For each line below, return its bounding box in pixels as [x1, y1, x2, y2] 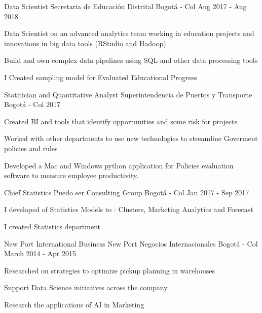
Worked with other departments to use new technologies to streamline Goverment [4, 133, 258, 144]
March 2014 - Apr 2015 [4, 248, 77, 259]
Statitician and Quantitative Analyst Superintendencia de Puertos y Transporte [4, 89, 252, 99]
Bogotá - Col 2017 [4, 99, 61, 110]
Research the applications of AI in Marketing [4, 299, 144, 309]
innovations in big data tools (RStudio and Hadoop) [4, 38, 166, 48]
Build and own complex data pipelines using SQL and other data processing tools [4, 55, 258, 65]
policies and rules [4, 143, 58, 153]
